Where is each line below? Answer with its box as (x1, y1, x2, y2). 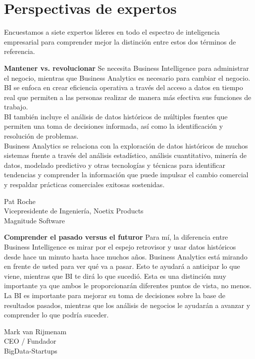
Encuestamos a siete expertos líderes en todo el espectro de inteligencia (4, 27, 220, 37)
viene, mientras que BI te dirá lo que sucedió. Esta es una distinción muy (4, 270, 226, 281)
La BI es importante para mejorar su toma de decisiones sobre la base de (4, 290, 226, 300)
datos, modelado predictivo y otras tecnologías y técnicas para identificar (4, 159, 225, 170)
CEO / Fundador (4, 336, 56, 346)
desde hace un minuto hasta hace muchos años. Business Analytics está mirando (4, 251, 248, 261)
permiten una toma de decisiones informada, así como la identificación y (4, 121, 223, 131)
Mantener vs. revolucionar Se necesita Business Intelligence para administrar (4, 62, 249, 73)
